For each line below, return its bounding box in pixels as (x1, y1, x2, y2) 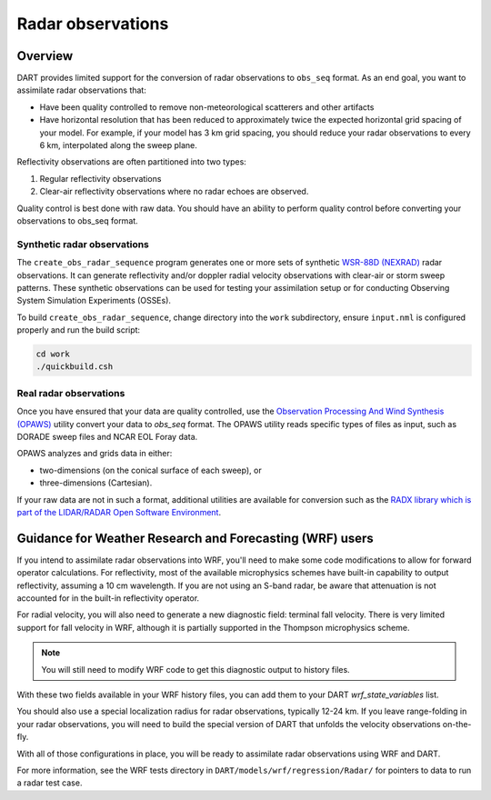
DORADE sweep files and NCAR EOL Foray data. (16, 431, 198, 442)
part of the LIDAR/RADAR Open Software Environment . (16, 506, 222, 517)
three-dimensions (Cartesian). (39, 477, 153, 488)
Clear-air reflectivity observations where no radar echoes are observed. (39, 186, 309, 197)
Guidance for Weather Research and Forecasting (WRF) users (16, 530, 375, 545)
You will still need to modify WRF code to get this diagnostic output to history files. (41, 664, 350, 675)
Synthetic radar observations (16, 237, 150, 250)
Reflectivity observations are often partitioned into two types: (16, 156, 247, 167)
